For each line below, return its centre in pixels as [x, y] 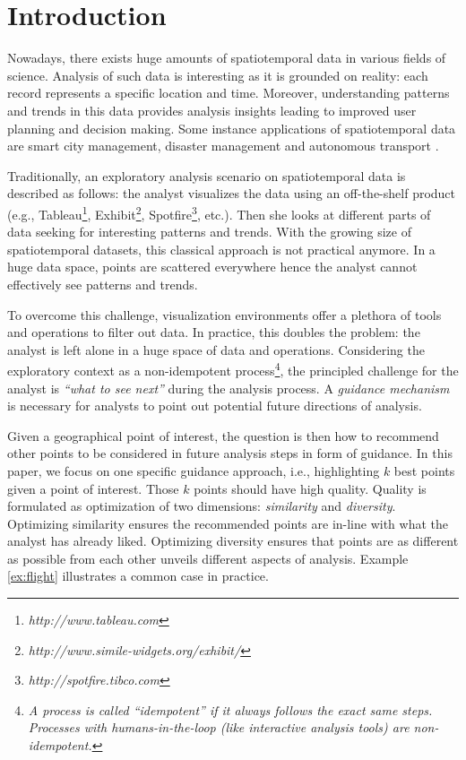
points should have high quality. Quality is [310, 488]
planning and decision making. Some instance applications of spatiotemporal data [232, 128]
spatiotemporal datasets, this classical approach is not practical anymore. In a [221, 249]
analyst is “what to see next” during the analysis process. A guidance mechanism [229, 388]
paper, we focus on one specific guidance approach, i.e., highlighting [194, 470]
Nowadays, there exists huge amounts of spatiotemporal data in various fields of [227, 58]
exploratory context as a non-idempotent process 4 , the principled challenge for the [233, 369]
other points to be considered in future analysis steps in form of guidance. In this [230, 453]
